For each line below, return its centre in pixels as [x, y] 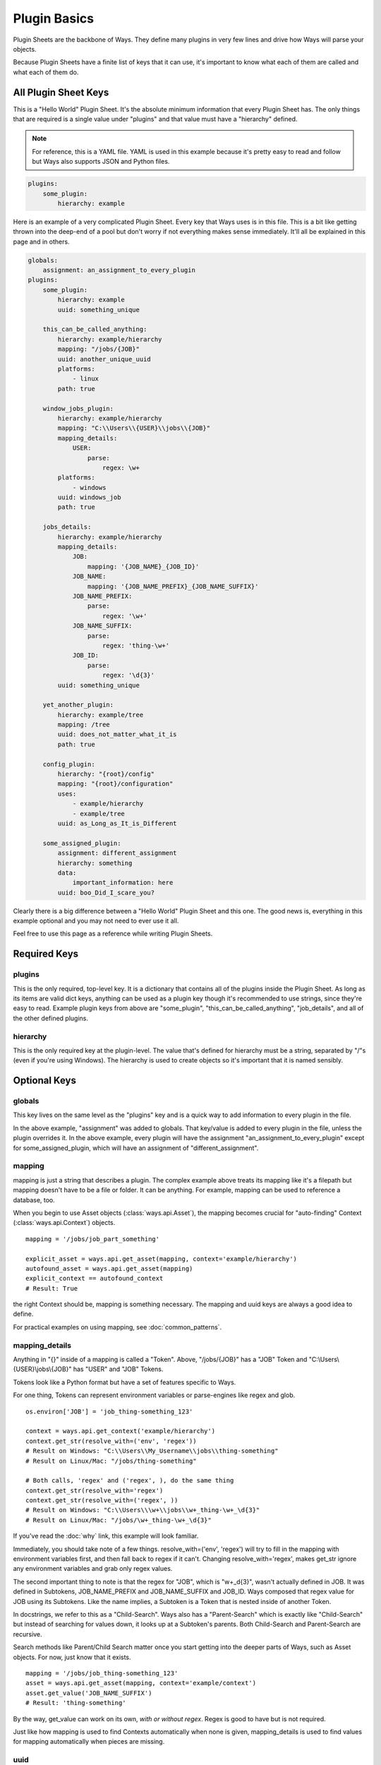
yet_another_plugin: [78, 705]
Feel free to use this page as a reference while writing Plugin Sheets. [113, 934]
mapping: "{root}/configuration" [115, 784]
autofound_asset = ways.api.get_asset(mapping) [109, 1268]
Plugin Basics [54, 18]
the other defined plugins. [50, 1018]
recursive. [28, 1634]
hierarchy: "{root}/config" [106, 774]
